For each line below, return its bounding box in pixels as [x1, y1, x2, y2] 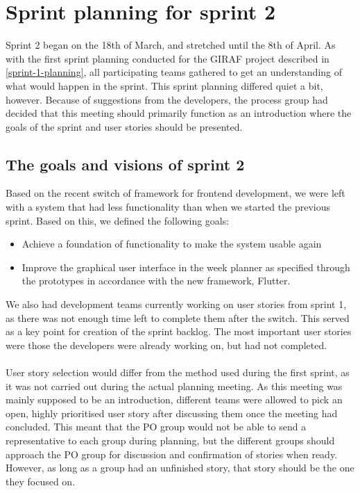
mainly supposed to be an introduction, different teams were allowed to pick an [6, 392, 343, 407]
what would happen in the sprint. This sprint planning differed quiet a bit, [6, 78, 323, 92]
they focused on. [6, 474, 76, 488]
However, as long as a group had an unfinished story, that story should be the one [6, 460, 354, 475]
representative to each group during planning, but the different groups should [6, 433, 335, 447]
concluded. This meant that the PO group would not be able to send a [6, 419, 307, 434]
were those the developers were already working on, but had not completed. [6, 337, 327, 352]
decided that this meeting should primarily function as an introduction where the [6, 106, 352, 120]
